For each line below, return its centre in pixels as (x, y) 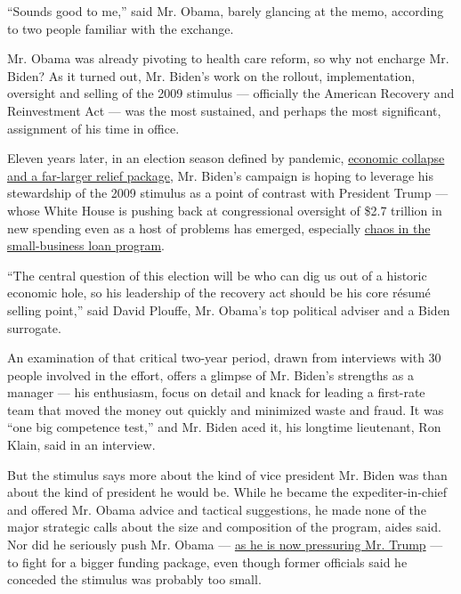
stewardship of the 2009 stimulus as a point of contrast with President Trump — (228, 193)
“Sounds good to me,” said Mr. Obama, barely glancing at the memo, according (226, 11)
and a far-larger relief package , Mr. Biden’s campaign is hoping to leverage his (220, 175)
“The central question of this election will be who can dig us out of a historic (217, 275)
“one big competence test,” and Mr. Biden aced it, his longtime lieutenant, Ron (224, 427)
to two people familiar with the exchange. (121, 28)
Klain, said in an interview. (81, 445)
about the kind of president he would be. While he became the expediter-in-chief (227, 492)
